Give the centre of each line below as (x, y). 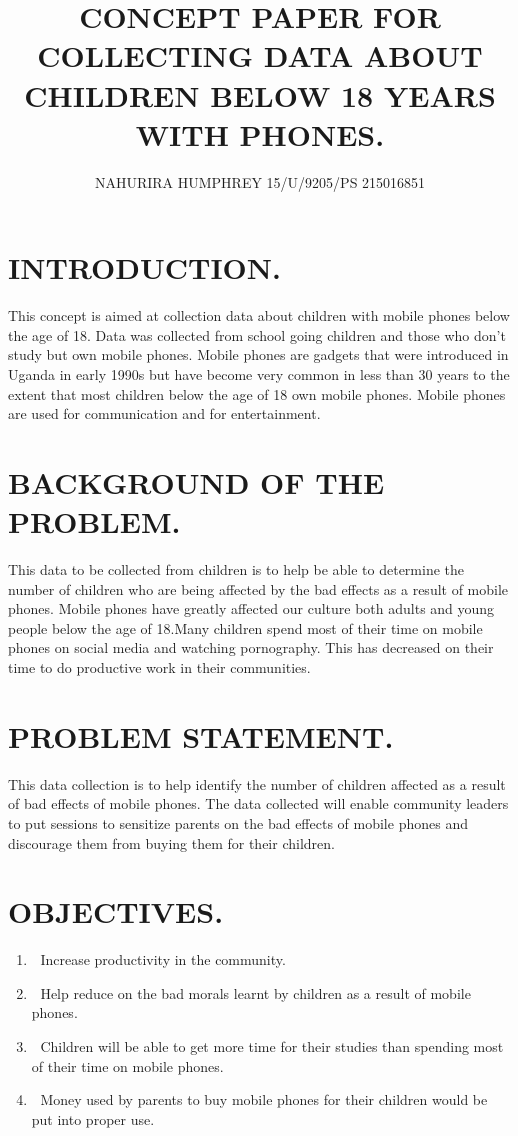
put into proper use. (93, 1118)
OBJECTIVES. (116, 911)
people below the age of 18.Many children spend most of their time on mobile (245, 627)
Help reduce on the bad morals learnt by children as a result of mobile (255, 992)
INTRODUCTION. (144, 267)
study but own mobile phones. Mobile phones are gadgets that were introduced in (258, 354)
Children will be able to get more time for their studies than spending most (272, 1046)
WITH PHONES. (260, 133)
